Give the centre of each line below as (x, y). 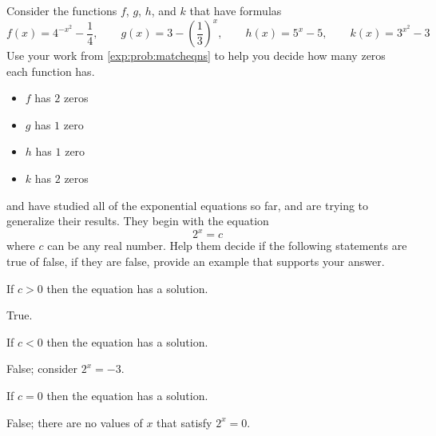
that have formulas (236, 10)
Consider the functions (62, 10)
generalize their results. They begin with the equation (138, 221)
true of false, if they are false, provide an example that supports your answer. (196, 261)
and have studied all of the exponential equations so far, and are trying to (188, 205)
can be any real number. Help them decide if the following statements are (227, 246)
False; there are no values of (75, 422)
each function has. (51, 71)
